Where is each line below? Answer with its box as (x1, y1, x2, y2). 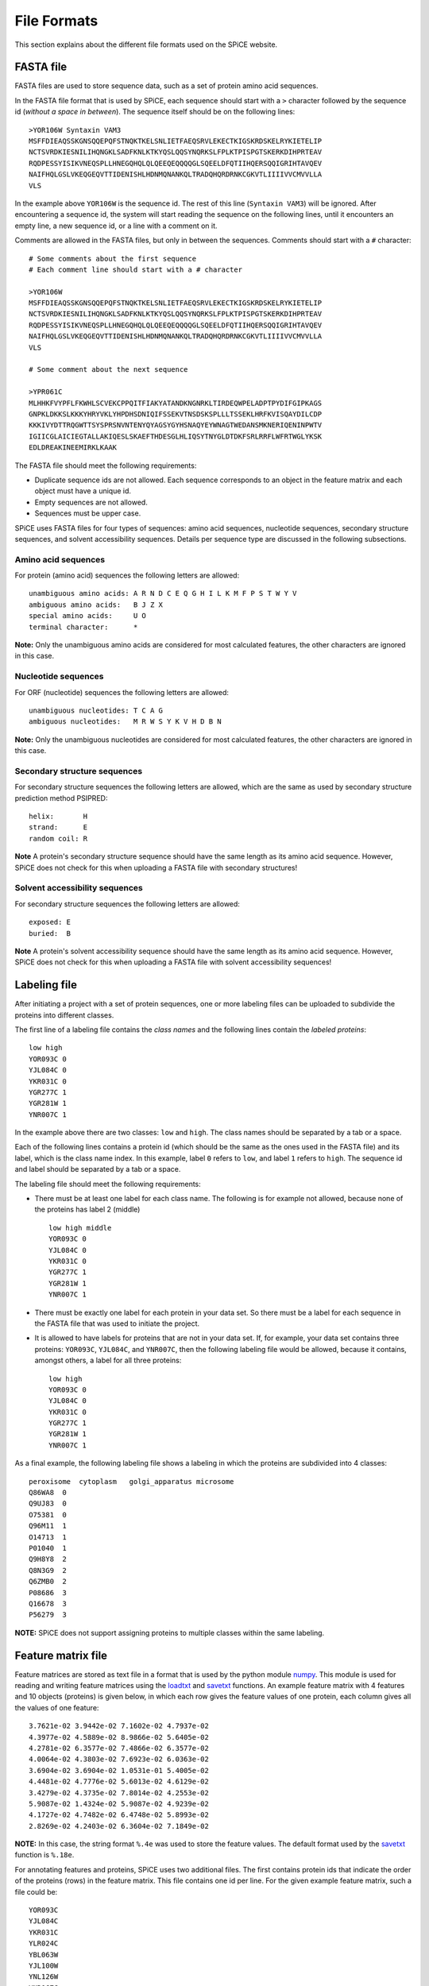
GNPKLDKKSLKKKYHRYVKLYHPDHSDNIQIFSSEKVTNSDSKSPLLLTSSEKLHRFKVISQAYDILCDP (29, 410, 323, 419)
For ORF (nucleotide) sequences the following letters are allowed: (14, 687, 230, 697)
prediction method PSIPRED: (14, 793, 108, 802)
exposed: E (29, 918, 71, 927)
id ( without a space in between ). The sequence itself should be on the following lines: (14, 107, 296, 117)
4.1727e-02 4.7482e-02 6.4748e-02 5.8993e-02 (29, 1810, 210, 1819)
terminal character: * (29, 622, 138, 632)
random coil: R (29, 834, 88, 843)
